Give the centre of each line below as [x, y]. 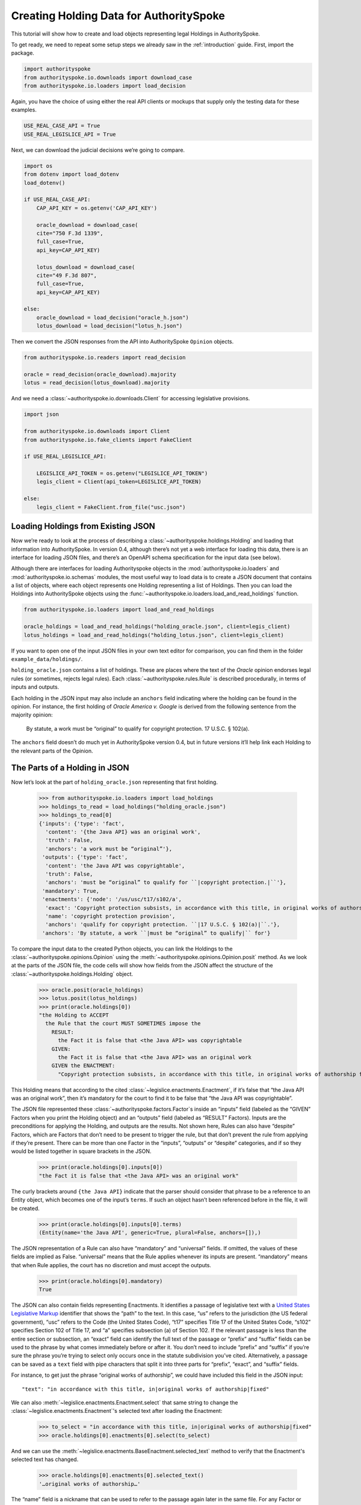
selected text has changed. [45, 1459]
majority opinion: [32, 715]
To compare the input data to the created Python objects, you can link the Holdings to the [122, 949]
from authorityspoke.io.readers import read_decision [105, 358]
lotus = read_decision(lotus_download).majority [97, 383]
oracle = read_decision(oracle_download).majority [100, 374]
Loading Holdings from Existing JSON [83, 526]
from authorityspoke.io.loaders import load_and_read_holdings [119, 610]
